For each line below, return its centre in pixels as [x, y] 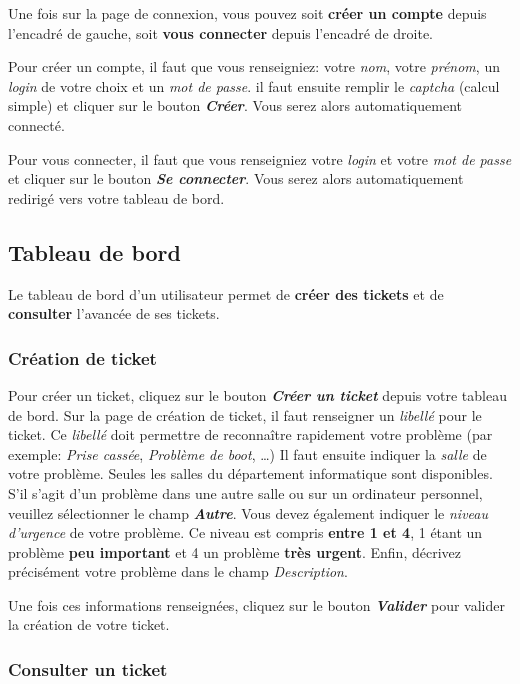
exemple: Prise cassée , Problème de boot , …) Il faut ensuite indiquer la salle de [247, 453]
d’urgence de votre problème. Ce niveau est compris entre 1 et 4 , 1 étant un [245, 532]
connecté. [36, 124]
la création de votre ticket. [89, 624]
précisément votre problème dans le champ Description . [178, 571]
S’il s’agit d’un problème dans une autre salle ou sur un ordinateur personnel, [245, 492]
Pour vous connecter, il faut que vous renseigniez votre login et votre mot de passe [260, 158]
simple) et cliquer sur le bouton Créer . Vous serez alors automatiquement [235, 105]
